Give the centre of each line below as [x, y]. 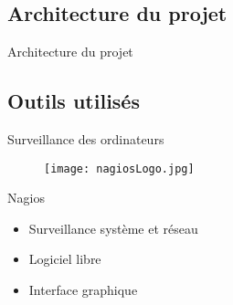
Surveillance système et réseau [113, 228]
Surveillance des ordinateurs [86, 139]
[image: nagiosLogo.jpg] [119, 168]
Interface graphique [83, 290]
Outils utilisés [74, 101]
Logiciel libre [65, 259]
